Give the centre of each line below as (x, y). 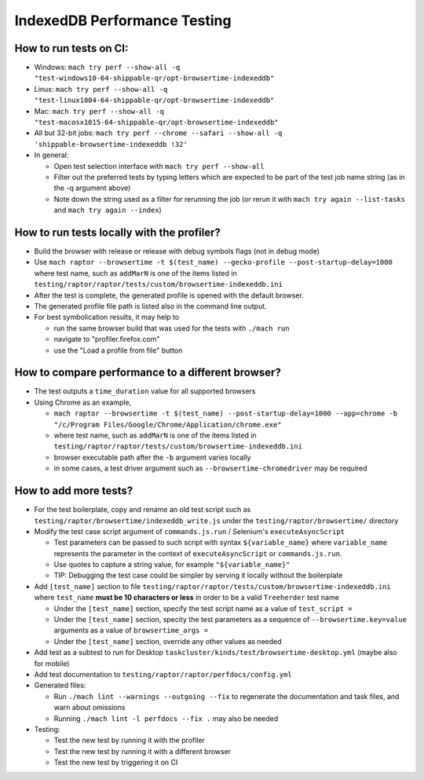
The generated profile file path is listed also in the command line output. (150, 306)
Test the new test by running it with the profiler (130, 740)
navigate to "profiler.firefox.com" (107, 339)
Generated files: (60, 685)
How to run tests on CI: (71, 48)
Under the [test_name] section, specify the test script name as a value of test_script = (203, 608)
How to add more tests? (74, 491)
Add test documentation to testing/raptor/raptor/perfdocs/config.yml (163, 674)
